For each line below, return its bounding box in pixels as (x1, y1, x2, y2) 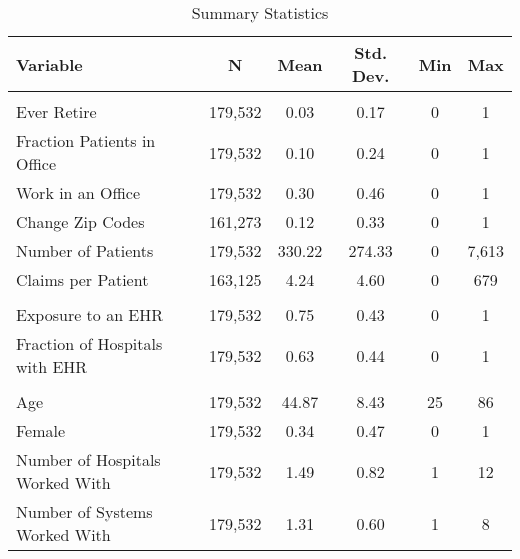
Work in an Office (16, 181, 141, 204)
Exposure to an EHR (16, 303, 164, 326)
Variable (16, 52, 83, 76)
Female (16, 419, 66, 442)
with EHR (16, 355, 88, 378)
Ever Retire (16, 100, 97, 123)
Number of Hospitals (16, 448, 161, 471)
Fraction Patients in (16, 129, 156, 152)
